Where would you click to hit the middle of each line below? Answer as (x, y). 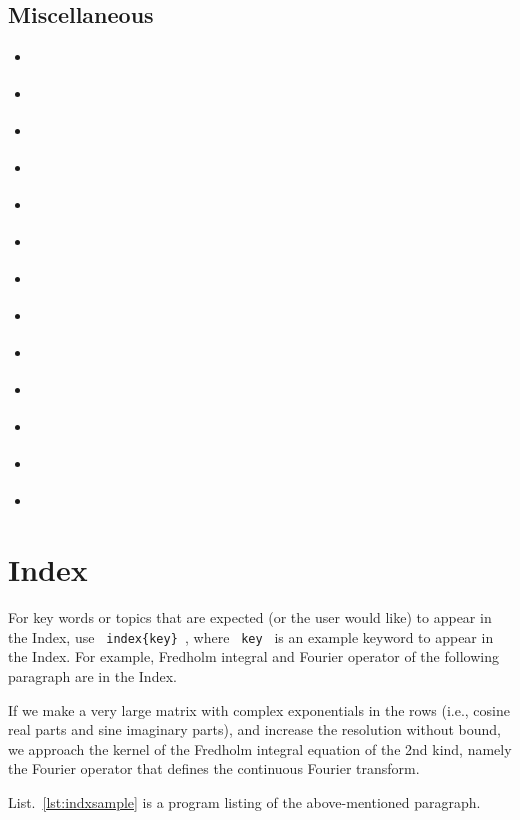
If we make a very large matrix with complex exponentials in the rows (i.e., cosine (259, 709)
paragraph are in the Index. (92, 675)
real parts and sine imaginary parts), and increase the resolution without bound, (255, 729)
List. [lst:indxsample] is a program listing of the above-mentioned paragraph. (244, 801)
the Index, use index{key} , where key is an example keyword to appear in (251, 636)
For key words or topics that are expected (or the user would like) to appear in (250, 617)
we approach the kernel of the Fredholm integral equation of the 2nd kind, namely (260, 748)
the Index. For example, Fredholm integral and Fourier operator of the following (253, 656)
